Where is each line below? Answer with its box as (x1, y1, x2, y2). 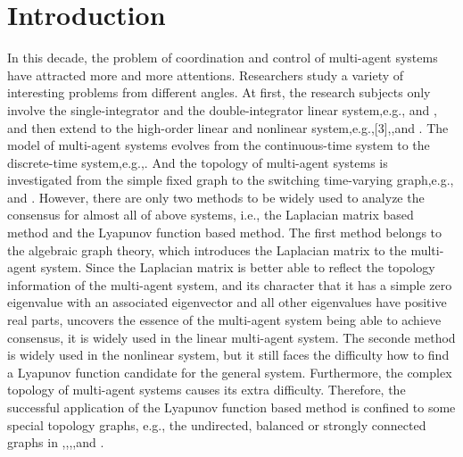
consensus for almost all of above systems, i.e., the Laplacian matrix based (7, 205, 414, 224)
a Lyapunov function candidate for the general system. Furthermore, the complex (7, 362, 452, 381)
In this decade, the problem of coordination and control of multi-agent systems (7, 48, 438, 67)
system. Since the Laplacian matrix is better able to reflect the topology (40, 258, 435, 277)
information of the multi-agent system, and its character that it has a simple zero (7, 275, 452, 294)
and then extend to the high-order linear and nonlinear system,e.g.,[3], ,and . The (7, 118, 449, 137)
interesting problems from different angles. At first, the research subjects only (7, 83, 431, 102)
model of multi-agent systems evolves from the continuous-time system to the (7, 136, 430, 154)
